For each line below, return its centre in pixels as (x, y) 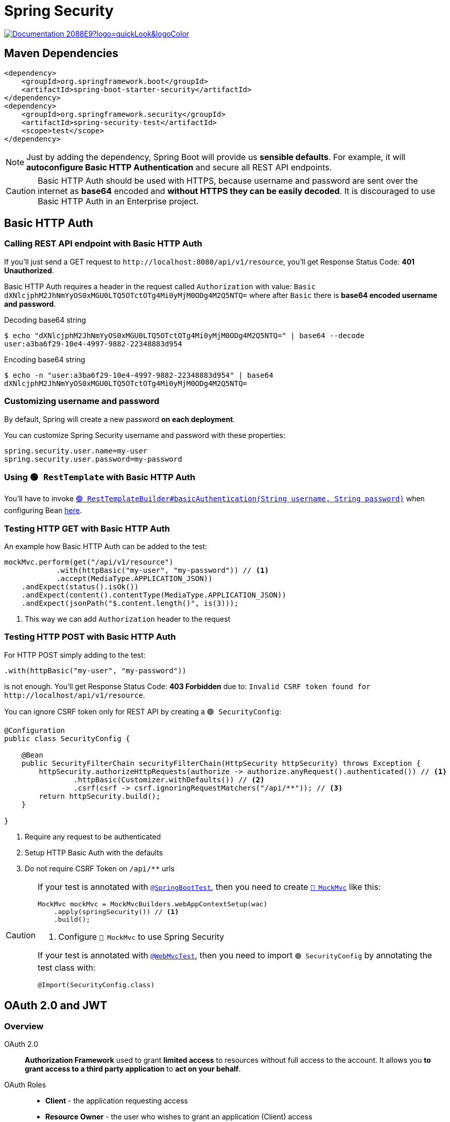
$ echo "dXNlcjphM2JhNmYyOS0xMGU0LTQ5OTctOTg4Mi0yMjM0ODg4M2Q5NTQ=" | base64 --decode (184, 335)
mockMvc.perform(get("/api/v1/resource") (89, 562)
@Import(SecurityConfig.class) (96, 985)
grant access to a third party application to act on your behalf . (133, 1069)
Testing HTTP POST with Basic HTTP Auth (90, 637)
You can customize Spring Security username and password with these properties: (145, 435)
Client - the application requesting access (117, 1101)
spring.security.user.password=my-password (93, 459)
